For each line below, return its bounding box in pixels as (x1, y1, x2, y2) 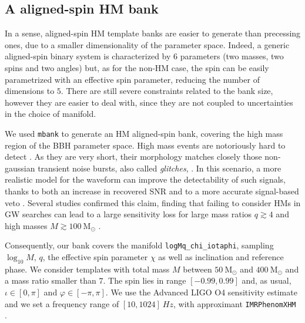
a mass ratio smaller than (5, 274, 96, 287)
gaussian (5, 161, 35, 174)
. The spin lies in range (103, 274, 186, 287)
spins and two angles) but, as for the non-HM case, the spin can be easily (5, 61, 269, 73)
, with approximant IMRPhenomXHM (173, 297, 296, 309)
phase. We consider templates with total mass (5, 263, 170, 275)
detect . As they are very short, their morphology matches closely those (5, 150, 262, 163)
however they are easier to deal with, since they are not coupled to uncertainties (5, 96, 293, 108)
